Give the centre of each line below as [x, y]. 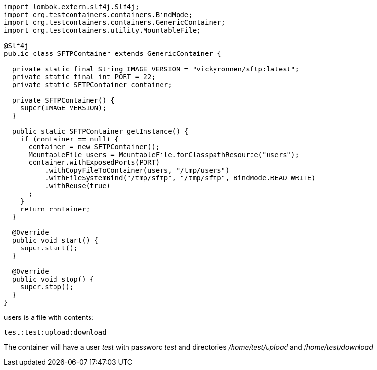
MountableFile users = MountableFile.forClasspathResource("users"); [164, 155]
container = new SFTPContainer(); [94, 147]
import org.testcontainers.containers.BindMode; [98, 15]
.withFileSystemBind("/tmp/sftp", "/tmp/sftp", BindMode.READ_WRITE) [180, 178]
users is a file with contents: [49, 317]
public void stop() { [53, 279]
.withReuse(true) [78, 186]
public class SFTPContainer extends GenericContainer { [113, 53]
